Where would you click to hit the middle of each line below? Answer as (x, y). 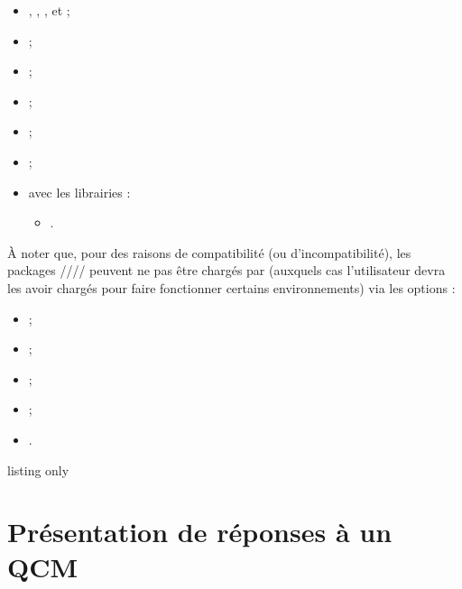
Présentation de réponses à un (200, 532)
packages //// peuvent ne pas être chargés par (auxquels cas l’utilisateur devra (226, 270)
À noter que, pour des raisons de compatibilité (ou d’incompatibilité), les (209, 252)
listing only (38, 469)
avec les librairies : (79, 192)
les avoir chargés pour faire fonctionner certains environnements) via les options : (231, 287)
